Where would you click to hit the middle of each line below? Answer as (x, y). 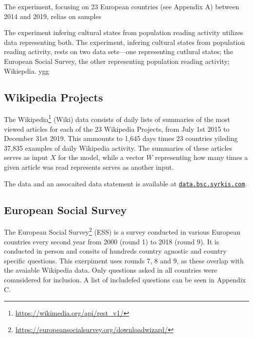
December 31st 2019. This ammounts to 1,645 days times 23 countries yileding (121, 138)
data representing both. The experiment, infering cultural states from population (125, 42)
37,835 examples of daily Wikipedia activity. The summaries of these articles (118, 148)
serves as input (26, 157)
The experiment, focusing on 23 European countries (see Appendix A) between (122, 6)
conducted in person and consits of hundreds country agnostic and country (115, 251)
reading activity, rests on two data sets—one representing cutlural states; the (118, 51)
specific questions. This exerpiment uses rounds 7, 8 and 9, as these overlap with (124, 260)
